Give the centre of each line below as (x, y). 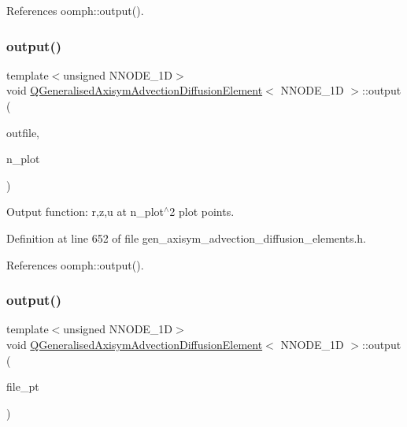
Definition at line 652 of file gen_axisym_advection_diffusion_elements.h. (187, 238)
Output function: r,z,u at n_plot (85, 212)
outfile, (23, 132)
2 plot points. (202, 212)
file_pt (23, 386)
